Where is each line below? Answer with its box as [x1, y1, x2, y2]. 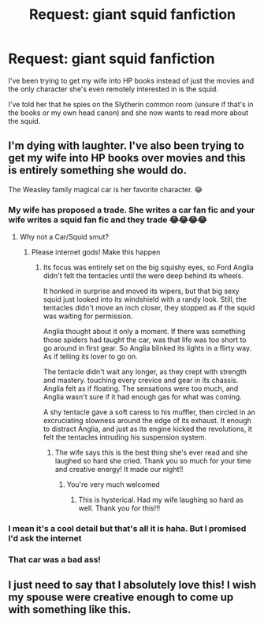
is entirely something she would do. [8, 164, 188, 177]
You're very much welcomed [66, 480, 160, 489]
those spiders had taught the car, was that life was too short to [43, 335, 247, 344]
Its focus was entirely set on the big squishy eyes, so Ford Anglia [43, 262, 254, 273]
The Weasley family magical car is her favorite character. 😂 [8, 184, 203, 194]
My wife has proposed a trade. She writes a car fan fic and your [8, 204, 255, 215]
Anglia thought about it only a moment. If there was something [43, 327, 246, 336]
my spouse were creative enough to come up [8, 591, 234, 604]
